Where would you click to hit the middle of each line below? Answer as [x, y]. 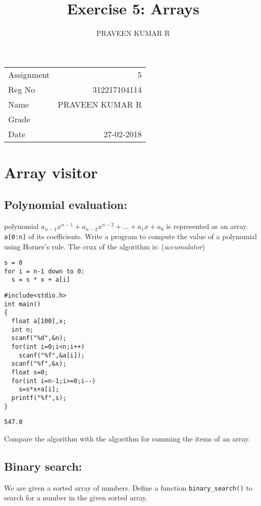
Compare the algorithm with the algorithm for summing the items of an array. [127, 438]
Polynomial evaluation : [66, 205]
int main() [23, 304]
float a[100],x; [39, 321]
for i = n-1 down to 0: [45, 271]
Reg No [22, 89]
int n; [23, 330]
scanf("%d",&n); [39, 338]
